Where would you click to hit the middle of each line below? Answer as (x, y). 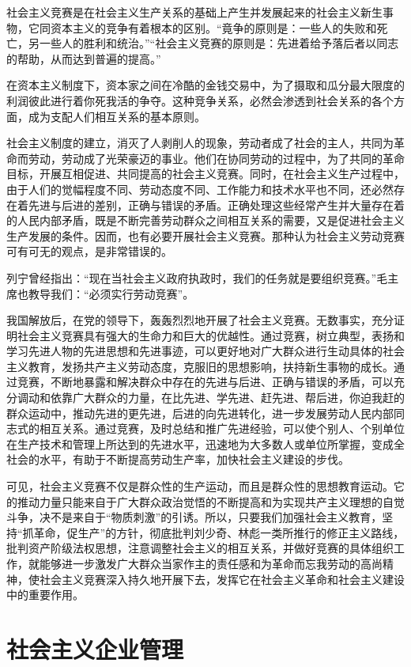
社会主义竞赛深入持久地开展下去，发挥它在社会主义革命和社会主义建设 (222, 579)
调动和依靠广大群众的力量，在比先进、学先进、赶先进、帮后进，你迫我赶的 (211, 398)
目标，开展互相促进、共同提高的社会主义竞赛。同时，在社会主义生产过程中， (205, 174)
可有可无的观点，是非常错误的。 (89, 251)
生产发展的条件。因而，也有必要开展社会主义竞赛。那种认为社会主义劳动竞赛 (205, 235)
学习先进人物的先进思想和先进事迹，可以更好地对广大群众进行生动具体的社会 (205, 351)
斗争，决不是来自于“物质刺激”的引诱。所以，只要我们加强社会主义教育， (194, 517)
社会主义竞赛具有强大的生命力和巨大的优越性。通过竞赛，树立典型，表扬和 (211, 335)
